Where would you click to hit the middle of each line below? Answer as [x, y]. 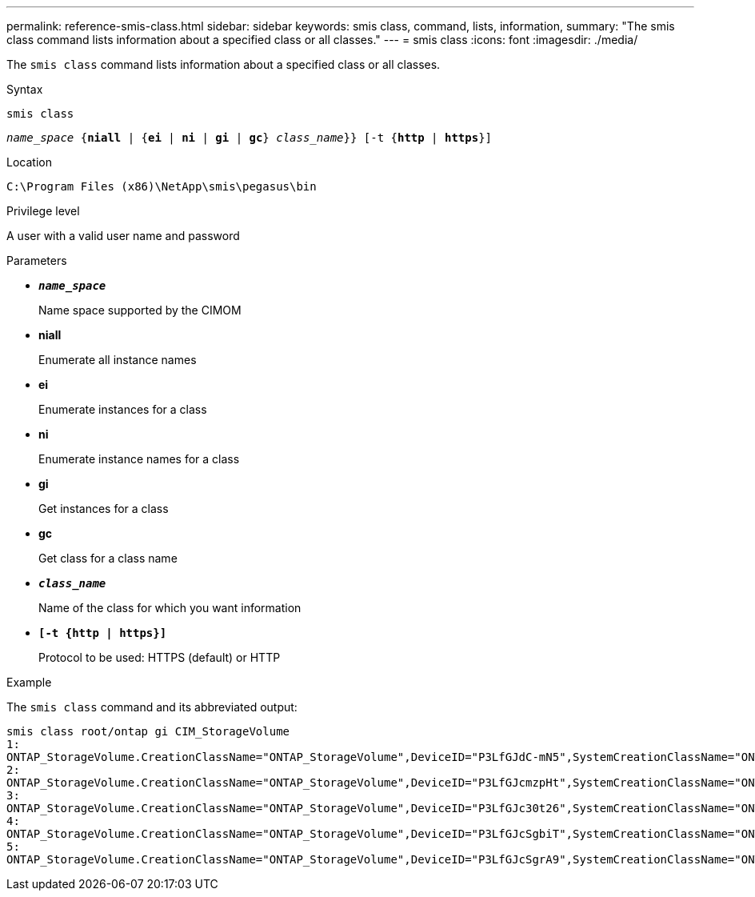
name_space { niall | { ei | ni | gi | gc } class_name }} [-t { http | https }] [249, 138]
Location [29, 162]
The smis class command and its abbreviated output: [152, 707]
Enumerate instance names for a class [139, 459]
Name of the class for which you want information [170, 608]
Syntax [25, 89]
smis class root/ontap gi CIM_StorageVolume [148, 731]
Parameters [37, 260]
